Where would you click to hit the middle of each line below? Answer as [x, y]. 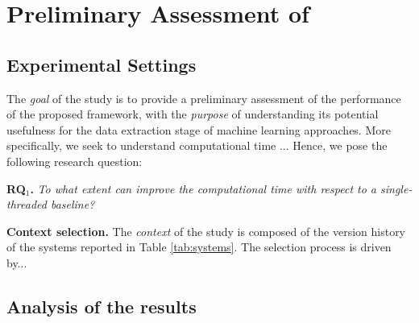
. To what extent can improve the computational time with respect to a [203, 188]
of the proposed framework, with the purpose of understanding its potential [193, 114]
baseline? [73, 204]
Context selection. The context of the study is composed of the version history [206, 231]
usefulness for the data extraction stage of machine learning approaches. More [199, 129]
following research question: [75, 161]
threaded [27, 204]
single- [396, 188]
